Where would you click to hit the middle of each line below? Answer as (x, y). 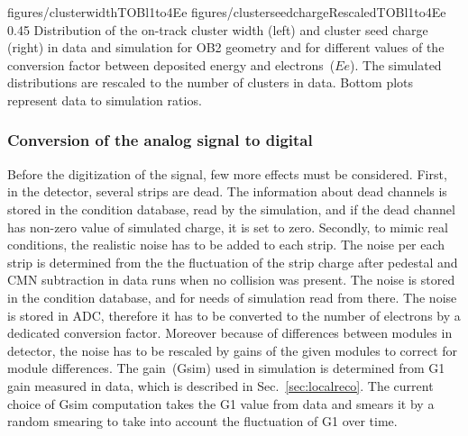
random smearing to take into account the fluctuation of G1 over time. (202, 421)
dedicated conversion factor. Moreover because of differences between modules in (230, 333)
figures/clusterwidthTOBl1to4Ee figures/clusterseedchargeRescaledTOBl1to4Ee (227, 12)
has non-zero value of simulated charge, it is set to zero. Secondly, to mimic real (228, 227)
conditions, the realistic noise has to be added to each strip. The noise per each (226, 245)
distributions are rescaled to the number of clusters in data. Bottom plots (211, 82)
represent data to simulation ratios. (105, 100)
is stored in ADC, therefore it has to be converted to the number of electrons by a (234, 315)
